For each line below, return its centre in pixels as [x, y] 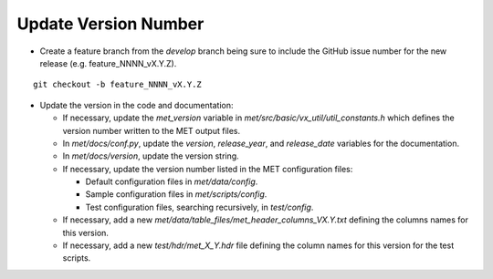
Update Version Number [110, 24]
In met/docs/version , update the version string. [151, 156]
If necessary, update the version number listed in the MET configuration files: [208, 169]
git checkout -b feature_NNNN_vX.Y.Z [118, 85]
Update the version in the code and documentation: [136, 105]
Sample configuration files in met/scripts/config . [176, 194]
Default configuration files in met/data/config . [172, 181]
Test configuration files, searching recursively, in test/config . [199, 207]
